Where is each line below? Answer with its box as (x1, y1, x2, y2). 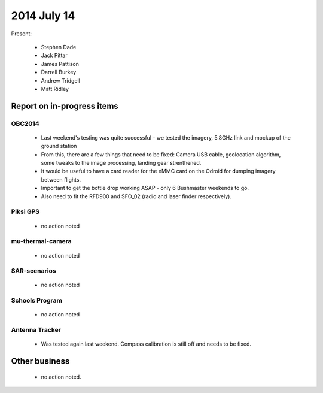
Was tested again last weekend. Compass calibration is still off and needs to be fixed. (41, 340, 251, 347)
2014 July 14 (11, 9, 75, 22)
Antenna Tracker (11, 326, 61, 334)
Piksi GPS (11, 207, 40, 216)
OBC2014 (11, 119, 39, 128)
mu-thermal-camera (11, 237, 72, 246)
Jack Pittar (41, 52, 68, 59)
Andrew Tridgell (41, 77, 80, 84)
